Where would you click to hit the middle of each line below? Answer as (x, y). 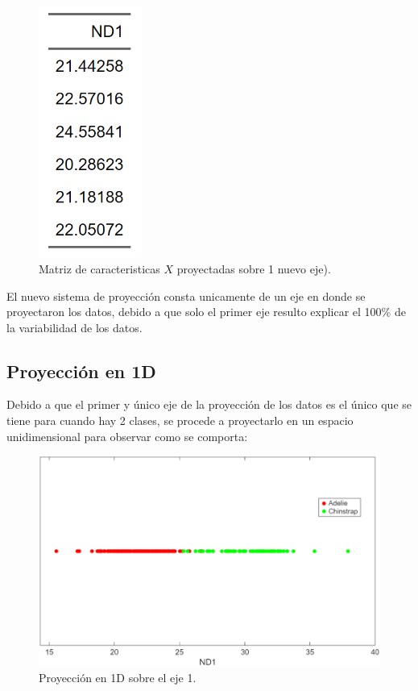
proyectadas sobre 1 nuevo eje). (254, 268)
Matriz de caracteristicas (99, 268)
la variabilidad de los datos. (74, 327)
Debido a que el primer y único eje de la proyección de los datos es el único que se (209, 404)
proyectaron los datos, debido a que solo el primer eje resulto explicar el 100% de (206, 312)
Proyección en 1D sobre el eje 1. (118, 678)
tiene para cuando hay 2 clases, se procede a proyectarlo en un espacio (180, 420)
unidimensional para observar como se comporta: (127, 436)
